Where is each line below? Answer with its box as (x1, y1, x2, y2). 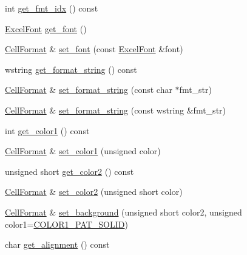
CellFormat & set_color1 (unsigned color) (5, 144, 161, 157)
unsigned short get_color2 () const (5, 165, 134, 177)
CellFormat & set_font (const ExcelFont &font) (5, 42, 183, 55)
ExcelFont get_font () (5, 22, 87, 35)
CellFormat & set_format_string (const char (5, 83, 172, 96)
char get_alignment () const (5, 238, 110, 251)
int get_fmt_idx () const (5, 2, 98, 14)
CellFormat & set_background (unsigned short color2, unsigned (5, 205, 242, 218)
